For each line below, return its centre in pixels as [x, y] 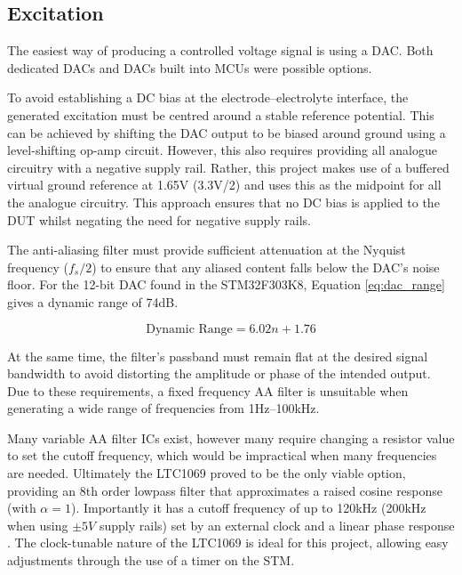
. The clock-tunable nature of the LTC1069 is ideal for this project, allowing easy [228, 543]
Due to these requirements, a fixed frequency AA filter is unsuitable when [208, 390]
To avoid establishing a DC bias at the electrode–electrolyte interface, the [208, 97]
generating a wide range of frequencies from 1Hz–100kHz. [163, 408]
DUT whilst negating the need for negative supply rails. [159, 219]
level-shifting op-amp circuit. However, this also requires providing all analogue [222, 150]
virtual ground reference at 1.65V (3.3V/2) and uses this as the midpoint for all [224, 185]
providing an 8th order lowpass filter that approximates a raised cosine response [225, 490]
